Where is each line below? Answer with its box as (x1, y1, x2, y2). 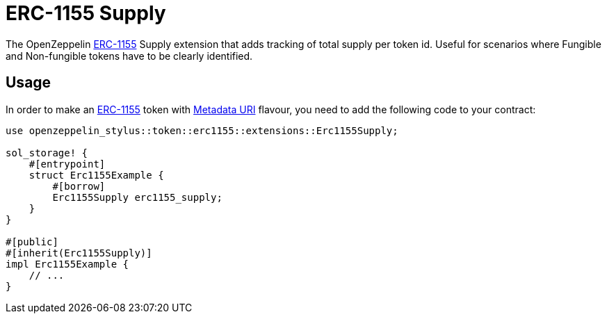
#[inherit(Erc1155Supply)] (6, 247, 152, 259)
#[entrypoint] (29, 158, 106, 170)
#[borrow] (52, 180, 106, 192)
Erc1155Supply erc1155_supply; (52, 191, 222, 203)
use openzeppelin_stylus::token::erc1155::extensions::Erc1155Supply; (6, 124, 398, 136)
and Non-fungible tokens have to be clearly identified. (6, 49, 253, 62)
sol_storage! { (6, 147, 88, 158)
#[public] (6, 236, 58, 247)
